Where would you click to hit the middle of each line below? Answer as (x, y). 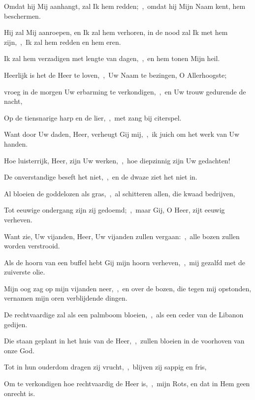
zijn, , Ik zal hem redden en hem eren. (63, 42)
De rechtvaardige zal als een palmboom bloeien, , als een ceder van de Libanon (124, 315)
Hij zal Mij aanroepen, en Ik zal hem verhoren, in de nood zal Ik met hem (116, 32)
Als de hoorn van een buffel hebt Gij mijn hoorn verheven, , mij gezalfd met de (125, 262)
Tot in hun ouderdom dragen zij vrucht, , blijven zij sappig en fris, (105, 367)
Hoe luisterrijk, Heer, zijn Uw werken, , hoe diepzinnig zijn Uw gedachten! (117, 160)
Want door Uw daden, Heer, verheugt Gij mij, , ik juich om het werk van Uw (122, 134)
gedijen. (16, 324)
